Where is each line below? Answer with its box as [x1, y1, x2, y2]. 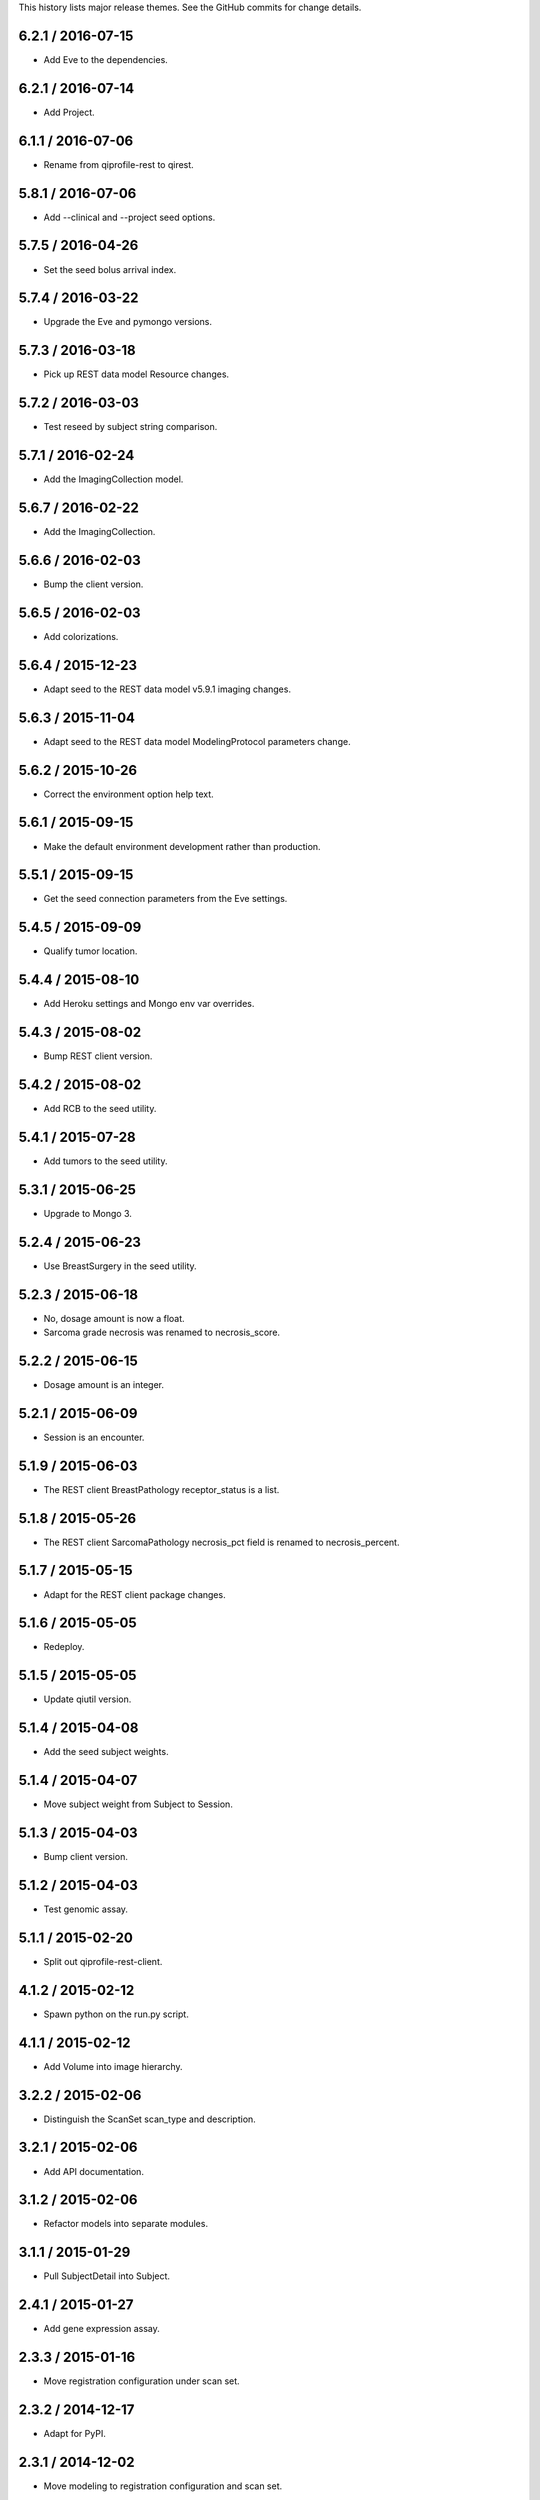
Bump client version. [43, 1851, 129, 1863]
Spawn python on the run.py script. [43, 2008, 189, 2020]
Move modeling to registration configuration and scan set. [43, 2480, 283, 2492]
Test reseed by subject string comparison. [43, 421, 218, 433]
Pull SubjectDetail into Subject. [43, 2270, 170, 2282]
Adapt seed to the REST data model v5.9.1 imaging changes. [43, 683, 292, 695]
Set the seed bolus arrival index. [43, 263, 177, 275]
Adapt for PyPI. [43, 2428, 107, 2440]
